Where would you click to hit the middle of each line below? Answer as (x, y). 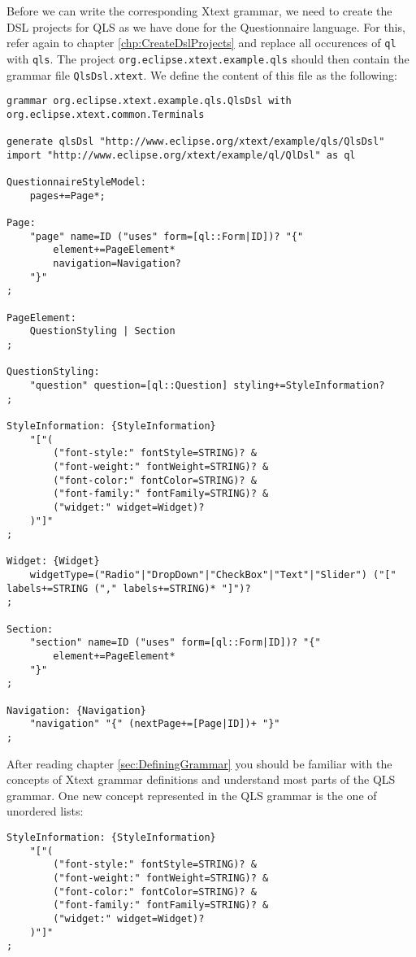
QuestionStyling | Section (102, 331)
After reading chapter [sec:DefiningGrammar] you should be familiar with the (199, 763)
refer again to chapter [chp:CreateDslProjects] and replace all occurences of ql (201, 43)
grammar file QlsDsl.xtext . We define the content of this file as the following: (202, 74)
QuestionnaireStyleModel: (76, 183)
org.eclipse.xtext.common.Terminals (106, 114)
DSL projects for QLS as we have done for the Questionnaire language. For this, (206, 26)
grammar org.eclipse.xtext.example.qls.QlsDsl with (149, 101)
